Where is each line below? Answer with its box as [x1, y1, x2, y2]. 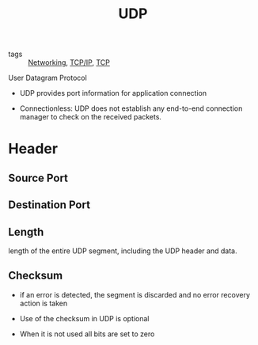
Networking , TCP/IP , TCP [28, 58, 111, 67]
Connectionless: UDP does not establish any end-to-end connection [19, 104, 243, 113]
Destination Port [8, 199, 91, 212]
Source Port [8, 171, 69, 184]
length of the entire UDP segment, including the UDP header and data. [8, 246, 237, 256]
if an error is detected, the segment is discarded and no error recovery [19, 290, 251, 299]
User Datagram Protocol [8, 73, 87, 83]
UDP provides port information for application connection [19, 89, 207, 98]
